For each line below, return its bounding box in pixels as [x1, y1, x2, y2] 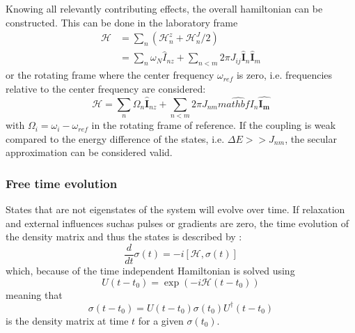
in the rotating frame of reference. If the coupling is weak [91, 118, 336, 132]
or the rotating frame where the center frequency [6, 68, 214, 82]
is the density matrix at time [6, 313, 129, 327]
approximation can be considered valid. [6, 145, 173, 160]
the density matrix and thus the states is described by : [6, 229, 242, 244]
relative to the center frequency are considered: [6, 81, 206, 95]
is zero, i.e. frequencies [236, 68, 333, 82]
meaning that [6, 287, 63, 302]
